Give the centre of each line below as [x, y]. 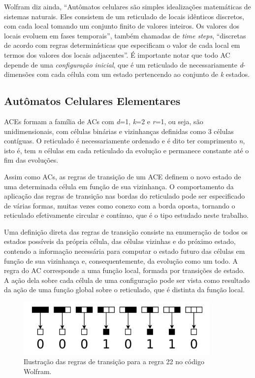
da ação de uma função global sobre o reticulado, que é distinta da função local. [125, 290]
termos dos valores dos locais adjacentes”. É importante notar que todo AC [117, 54]
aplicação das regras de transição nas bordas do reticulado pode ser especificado [125, 196]
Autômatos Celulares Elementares [92, 101]
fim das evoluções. [31, 160]
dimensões [19, 74]
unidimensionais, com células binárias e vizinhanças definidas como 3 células [119, 131]
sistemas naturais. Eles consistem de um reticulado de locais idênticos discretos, [124, 16]
